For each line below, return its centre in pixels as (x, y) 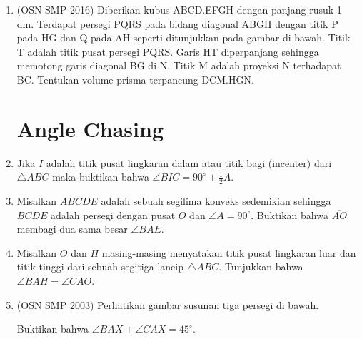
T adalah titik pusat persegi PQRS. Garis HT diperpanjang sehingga (168, 51)
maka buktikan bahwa (101, 177)
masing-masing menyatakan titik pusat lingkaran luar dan (229, 252)
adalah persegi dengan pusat (113, 214)
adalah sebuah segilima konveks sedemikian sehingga (216, 201)
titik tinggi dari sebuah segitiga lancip (100, 267)
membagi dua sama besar (72, 229)
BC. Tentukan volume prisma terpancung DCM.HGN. (135, 79)
